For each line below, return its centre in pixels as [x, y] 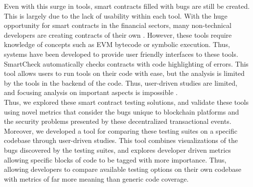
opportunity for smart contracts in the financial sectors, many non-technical [118, 25]
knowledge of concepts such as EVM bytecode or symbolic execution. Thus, [117, 44]
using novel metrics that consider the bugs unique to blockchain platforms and [122, 111]
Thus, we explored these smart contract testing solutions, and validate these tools [126, 102]
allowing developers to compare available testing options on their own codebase [123, 169]
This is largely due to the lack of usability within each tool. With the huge [116, 15]
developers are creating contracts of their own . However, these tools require [118, 35]
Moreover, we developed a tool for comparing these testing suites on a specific [121, 130]
